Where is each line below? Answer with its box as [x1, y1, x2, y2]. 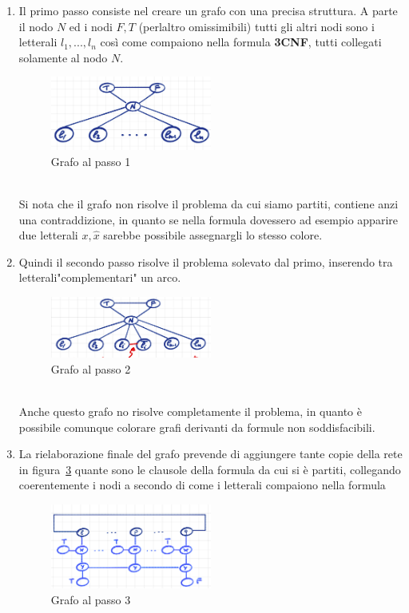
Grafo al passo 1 [50, 152, 131, 169]
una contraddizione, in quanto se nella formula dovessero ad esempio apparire [18, 211, 398, 227]
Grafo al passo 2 [50, 360, 131, 377]
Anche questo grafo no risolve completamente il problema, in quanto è [18, 403, 362, 420]
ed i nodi [69, 18, 113, 34]
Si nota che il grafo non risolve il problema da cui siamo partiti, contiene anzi [18, 195, 399, 212]
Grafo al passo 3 [50, 591, 131, 607]
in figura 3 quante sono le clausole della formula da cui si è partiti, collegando [18, 461, 401, 477]
